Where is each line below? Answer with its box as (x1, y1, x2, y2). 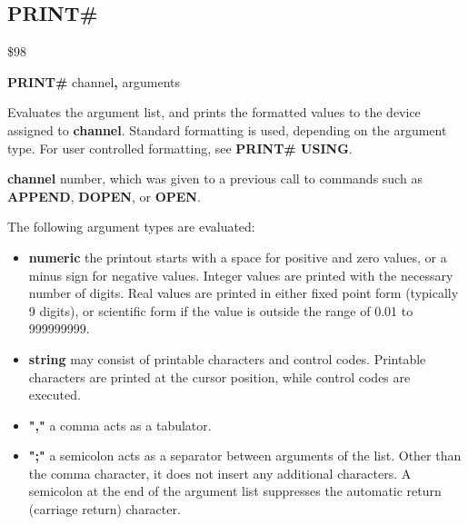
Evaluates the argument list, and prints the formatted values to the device (7, 103, 421, 122)
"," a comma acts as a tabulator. (28, 415, 212, 434)
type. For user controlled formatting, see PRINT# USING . (7, 138, 353, 157)
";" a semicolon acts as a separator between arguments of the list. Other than (28, 446, 462, 465)
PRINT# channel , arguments (7, 72, 180, 91)
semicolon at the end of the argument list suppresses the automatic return (28, 481, 442, 500)
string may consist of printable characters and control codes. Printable (28, 349, 426, 368)
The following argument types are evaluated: (7, 217, 255, 236)
